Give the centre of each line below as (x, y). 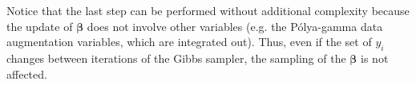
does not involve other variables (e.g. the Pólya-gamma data (235, 26)
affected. (27, 73)
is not (375, 58)
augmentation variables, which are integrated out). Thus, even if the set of (189, 42)
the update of (40, 26)
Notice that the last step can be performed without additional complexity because (208, 10)
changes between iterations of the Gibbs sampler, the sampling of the (176, 58)
